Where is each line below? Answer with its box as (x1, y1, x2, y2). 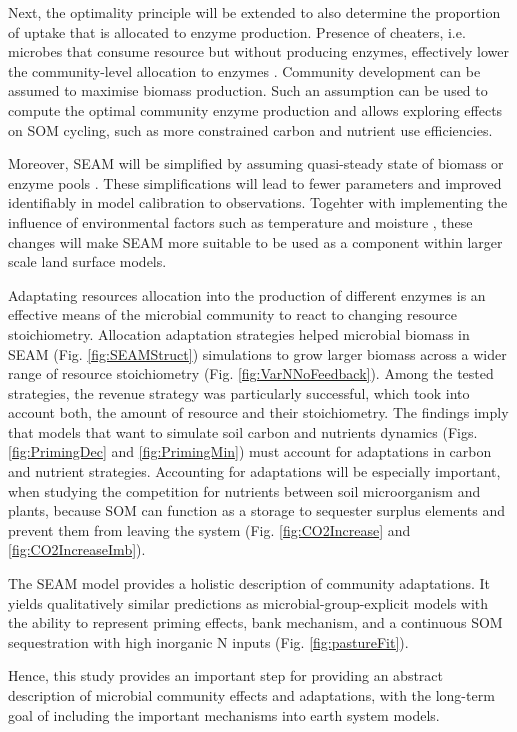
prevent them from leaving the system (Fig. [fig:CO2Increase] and (8, 519, 411, 540)
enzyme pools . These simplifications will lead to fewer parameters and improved (8, 172, 502, 193)
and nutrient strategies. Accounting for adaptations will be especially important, (8, 461, 501, 482)
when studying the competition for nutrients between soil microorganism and (8, 480, 481, 501)
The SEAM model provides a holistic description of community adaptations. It (8, 573, 491, 594)
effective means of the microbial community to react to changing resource (8, 304, 458, 325)
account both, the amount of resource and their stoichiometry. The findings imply (8, 402, 509, 423)
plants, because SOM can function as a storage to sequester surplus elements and (8, 500, 505, 521)
